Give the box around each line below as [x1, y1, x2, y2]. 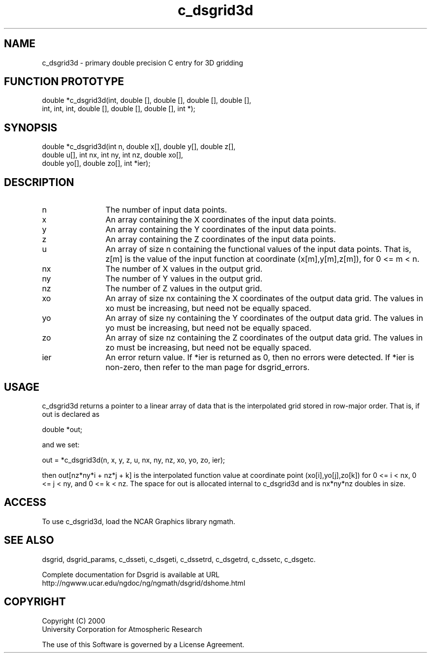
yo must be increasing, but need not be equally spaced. [105, 323, 311, 333]
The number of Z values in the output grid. [105, 283, 262, 294]
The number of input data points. [105, 205, 227, 215]
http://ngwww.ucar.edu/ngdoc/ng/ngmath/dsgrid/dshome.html [42, 578, 246, 587]
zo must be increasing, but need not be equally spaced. [105, 343, 311, 353]
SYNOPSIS [4, 121, 58, 134]
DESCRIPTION [4, 176, 74, 188]
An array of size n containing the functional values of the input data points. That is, [105, 244, 411, 254]
